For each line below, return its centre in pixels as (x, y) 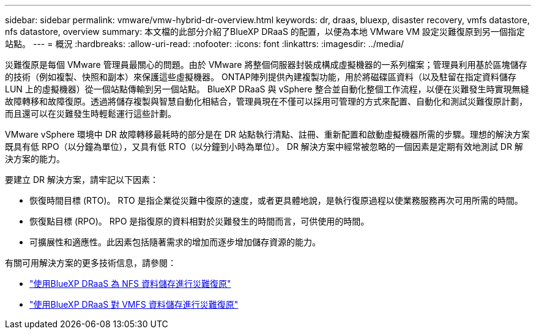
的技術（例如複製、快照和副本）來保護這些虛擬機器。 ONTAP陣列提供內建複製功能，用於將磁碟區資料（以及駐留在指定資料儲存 (261, 77)
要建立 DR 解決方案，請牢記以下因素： (82, 180)
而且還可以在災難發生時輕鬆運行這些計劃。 (91, 113)
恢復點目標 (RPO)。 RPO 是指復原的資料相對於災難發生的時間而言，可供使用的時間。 (199, 221)
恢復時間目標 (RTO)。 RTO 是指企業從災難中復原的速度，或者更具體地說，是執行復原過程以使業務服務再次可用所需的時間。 (276, 200)
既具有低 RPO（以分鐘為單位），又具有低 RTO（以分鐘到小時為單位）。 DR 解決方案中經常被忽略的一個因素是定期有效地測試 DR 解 (264, 147)
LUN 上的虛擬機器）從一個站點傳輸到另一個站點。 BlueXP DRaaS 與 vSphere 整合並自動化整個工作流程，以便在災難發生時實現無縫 (267, 89)
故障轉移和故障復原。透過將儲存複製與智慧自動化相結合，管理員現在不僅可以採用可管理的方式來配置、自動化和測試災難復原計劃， (266, 101)
